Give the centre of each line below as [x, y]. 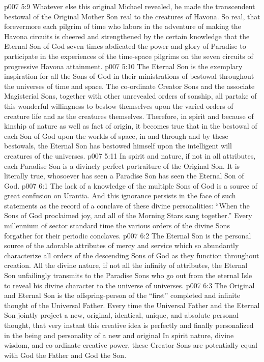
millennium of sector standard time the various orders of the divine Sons [117, 225]
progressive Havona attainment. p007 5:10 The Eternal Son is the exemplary [123, 66]
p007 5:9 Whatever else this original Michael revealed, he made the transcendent [130, 6]
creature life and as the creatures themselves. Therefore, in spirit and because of [129, 116]
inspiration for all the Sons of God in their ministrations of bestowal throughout [129, 76]
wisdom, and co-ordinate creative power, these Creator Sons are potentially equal [131, 345]
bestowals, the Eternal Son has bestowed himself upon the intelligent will [118, 146]
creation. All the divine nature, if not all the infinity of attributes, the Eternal [126, 265]
